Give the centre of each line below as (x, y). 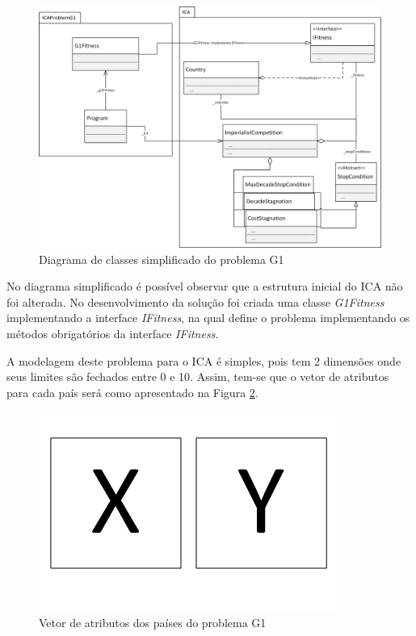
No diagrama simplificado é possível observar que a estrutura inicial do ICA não (205, 286)
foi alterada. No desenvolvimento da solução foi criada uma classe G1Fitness (195, 301)
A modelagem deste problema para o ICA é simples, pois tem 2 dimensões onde (204, 360)
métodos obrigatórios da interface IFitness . (113, 333)
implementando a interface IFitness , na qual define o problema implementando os (208, 318)
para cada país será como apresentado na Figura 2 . (132, 392)
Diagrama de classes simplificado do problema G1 (162, 259)
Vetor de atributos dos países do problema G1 (153, 622)
